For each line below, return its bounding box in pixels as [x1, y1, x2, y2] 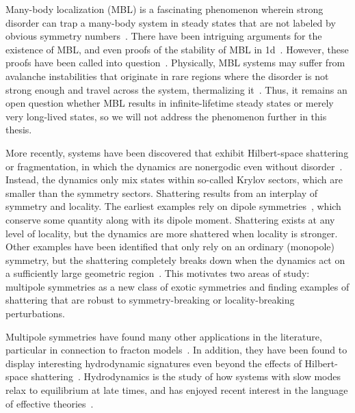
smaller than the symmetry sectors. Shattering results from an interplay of [5, 185, 318, 200]
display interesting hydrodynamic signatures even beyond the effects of [5, 356, 302, 370]
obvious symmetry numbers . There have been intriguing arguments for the [5, 29, 322, 43]
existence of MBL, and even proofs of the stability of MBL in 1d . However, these [5, 42, 349, 56]
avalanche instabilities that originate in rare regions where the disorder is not [5, 68, 329, 83]
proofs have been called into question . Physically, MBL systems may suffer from [5, 55, 345, 70]
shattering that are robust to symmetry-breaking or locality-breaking [5, 293, 295, 307]
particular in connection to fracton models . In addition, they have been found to [5, 343, 347, 357]
